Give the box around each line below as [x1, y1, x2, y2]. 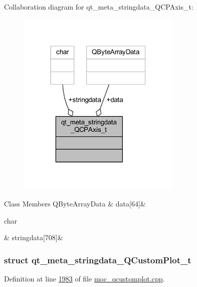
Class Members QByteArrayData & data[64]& [4, 198, 146, 208]
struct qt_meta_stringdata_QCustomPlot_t [4, 253, 191, 266]
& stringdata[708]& [4, 232, 63, 243]
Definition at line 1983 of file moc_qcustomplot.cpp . [4, 273, 165, 283]
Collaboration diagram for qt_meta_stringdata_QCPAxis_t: [4, 2, 193, 12]
